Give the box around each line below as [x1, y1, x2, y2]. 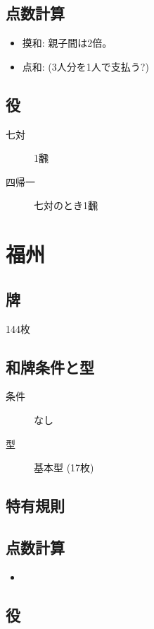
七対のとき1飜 [34, 198, 98, 213]
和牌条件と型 [6, 355, 94, 377]
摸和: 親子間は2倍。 [22, 35, 113, 50]
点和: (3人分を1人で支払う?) [22, 59, 149, 74]
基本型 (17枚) [34, 460, 94, 475]
